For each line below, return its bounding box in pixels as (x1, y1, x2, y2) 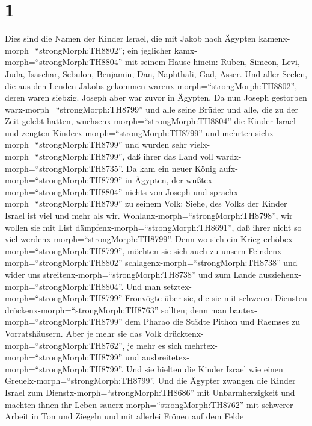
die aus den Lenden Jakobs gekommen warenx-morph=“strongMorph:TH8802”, (5, 79, 298, 92)
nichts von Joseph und (125, 185, 207, 198)
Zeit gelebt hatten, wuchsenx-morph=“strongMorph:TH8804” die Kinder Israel (5, 114, 296, 127)
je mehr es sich (127, 339, 182, 351)
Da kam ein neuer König (126, 161, 217, 174)
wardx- (216, 150, 242, 163)
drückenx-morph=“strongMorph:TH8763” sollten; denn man (5, 303, 227, 316)
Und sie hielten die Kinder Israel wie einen (126, 362, 283, 375)
